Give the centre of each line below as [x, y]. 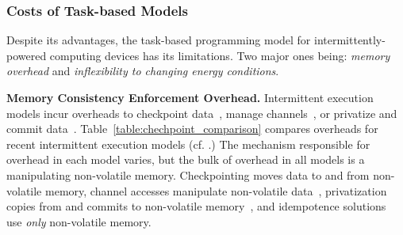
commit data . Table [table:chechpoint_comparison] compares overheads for [192, 129]
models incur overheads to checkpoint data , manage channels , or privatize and [202, 113]
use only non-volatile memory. [79, 221]
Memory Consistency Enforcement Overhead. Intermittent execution [190, 97]
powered [27, 55]
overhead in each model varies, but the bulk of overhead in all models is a [186, 159]
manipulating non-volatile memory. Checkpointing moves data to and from [188, 174]
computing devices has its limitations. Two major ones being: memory [220, 55]
